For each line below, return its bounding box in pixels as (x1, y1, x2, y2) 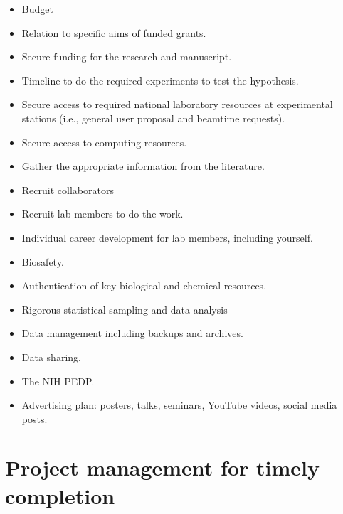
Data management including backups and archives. (21, 326, 243, 341)
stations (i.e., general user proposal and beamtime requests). (21, 110, 285, 125)
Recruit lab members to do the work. (21, 206, 184, 221)
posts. (21, 411, 48, 426)
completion (5, 481, 115, 510)
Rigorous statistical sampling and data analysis (21, 301, 228, 316)
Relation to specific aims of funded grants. (21, 25, 206, 40)
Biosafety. (21, 254, 64, 269)
